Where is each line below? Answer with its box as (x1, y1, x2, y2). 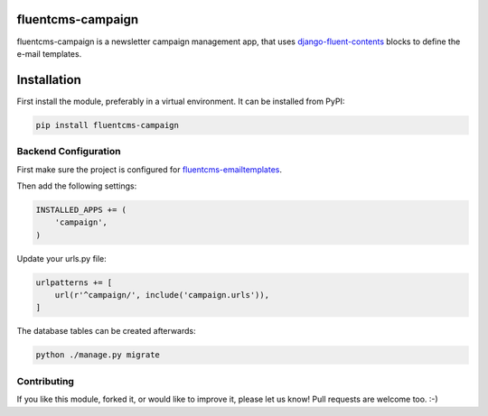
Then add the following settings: (16, 180, 137, 191)
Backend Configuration (16, 145, 121, 158)
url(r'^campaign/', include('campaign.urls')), (54, 290, 270, 300)
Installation (16, 72, 81, 88)
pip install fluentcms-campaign (35, 120, 180, 130)
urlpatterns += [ (35, 277, 113, 288)
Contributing (16, 374, 74, 387)
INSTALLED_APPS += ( (35, 204, 127, 215)
